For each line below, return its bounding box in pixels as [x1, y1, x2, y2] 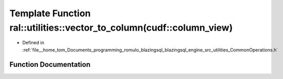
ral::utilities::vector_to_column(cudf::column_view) [9, 22, 233, 33]
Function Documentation [9, 60, 91, 69]
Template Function [9, 8, 91, 19]
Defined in [22, 40, 45, 46]
